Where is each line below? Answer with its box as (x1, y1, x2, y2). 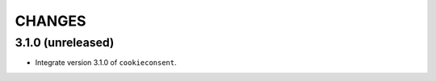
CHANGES (15, 12, 86, 30)
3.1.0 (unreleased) (15, 35, 115, 50)
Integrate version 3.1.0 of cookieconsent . (35, 58, 177, 67)
